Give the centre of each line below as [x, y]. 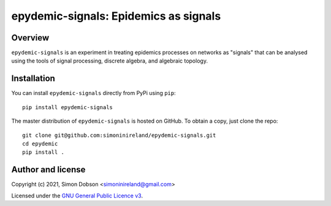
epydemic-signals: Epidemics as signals [116, 16]
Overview [30, 38]
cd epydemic [40, 143]
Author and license [48, 170]
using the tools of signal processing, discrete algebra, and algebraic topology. [110, 61]
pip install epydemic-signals [68, 107]
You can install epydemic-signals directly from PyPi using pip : [93, 93]
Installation [33, 79]
